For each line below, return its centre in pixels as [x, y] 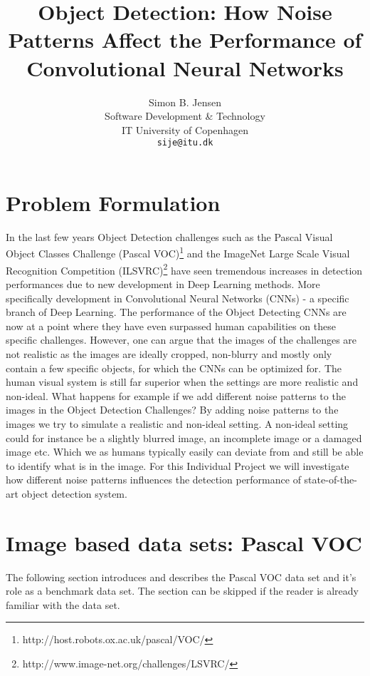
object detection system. [74, 493]
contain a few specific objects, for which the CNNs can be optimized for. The [174, 368]
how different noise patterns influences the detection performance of [153, 480]
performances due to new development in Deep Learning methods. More [163, 283]
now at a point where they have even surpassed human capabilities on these [171, 326]
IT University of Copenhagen [185, 129]
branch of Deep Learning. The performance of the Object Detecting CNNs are [176, 312]
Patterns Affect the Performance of [185, 40]
